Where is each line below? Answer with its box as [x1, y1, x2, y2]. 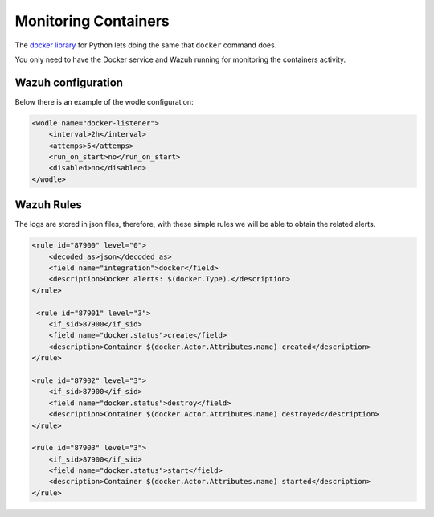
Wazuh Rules [14, 198, 82, 212]
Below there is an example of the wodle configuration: [14, 96, 194, 106]
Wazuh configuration [14, 76, 124, 89]
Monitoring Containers [14, 12, 170, 30]
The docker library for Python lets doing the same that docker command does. [14, 40, 277, 50]
